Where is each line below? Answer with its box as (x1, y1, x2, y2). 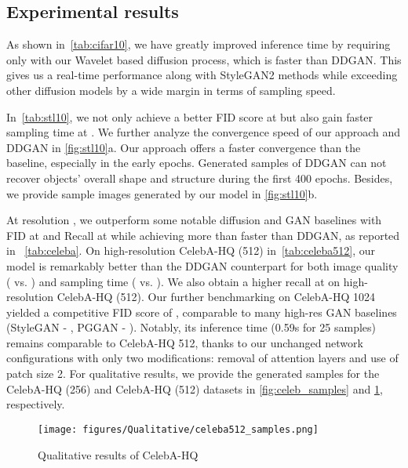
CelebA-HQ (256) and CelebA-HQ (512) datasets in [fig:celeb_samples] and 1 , (6, 380, 383, 397)
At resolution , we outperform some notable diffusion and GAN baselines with (6, 212, 382, 228)
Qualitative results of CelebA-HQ (38, 446, 199, 463)
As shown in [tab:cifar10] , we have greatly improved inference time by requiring (6, 36, 391, 53)
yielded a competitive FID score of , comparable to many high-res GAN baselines (6, 303, 397, 320)
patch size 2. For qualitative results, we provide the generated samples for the (6, 365, 380, 382)
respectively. (6, 396, 65, 412)
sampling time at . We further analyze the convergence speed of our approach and (6, 124, 401, 140)
